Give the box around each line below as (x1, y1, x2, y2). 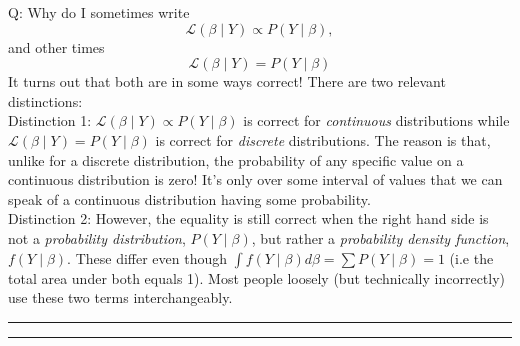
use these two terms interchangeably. (8, 287, 233, 308)
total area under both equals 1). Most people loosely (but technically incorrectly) (8, 267, 506, 288)
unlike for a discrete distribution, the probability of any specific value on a (8, 149, 464, 170)
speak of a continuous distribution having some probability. (8, 188, 371, 209)
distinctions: (8, 90, 83, 111)
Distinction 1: (8, 110, 92, 131)
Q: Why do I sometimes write (8, 2, 190, 22)
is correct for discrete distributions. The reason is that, (155, 129, 491, 150)
